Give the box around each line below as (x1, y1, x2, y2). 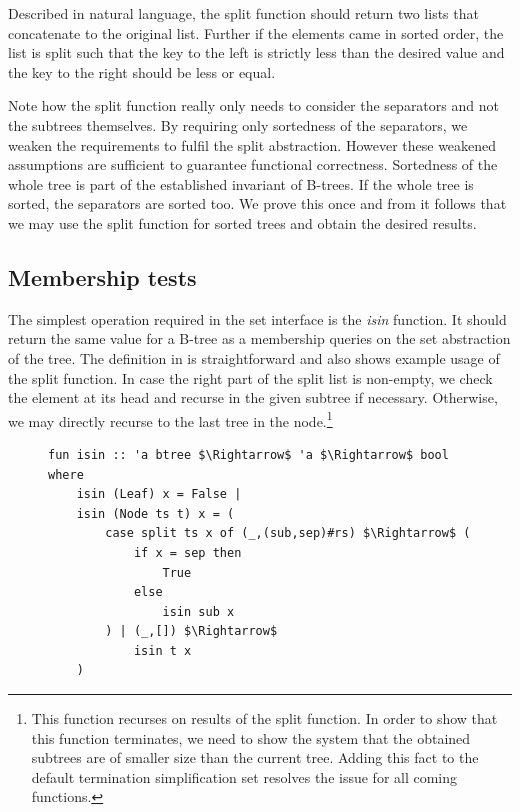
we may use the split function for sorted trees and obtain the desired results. (8, 212, 477, 233)
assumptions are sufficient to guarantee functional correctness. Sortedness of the (8, 154, 498, 175)
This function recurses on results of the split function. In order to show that (31, 708, 498, 729)
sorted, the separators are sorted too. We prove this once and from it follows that (8, 193, 507, 214)
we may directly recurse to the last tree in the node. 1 (8, 407, 333, 431)
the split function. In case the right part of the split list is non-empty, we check (8, 367, 493, 388)
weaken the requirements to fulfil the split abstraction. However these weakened (8, 134, 497, 155)
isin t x (133, 643, 192, 658)
